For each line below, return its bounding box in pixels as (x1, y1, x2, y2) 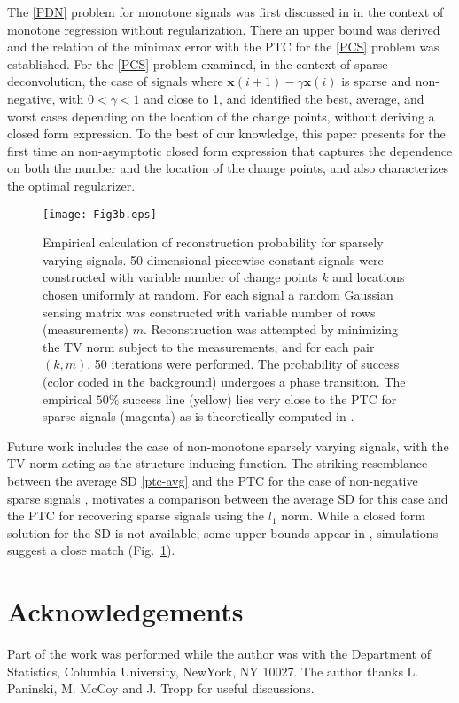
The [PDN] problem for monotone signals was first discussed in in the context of (7, 3, 444, 20)
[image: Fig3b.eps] (43, 207, 157, 221)
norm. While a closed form (281, 506, 425, 525)
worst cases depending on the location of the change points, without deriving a (7, 106, 435, 125)
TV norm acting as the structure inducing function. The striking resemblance (7, 454, 428, 473)
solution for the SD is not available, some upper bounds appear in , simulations (7, 523, 439, 542)
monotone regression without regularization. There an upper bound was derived (7, 20, 440, 38)
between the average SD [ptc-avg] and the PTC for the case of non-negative (7, 471, 418, 489)
